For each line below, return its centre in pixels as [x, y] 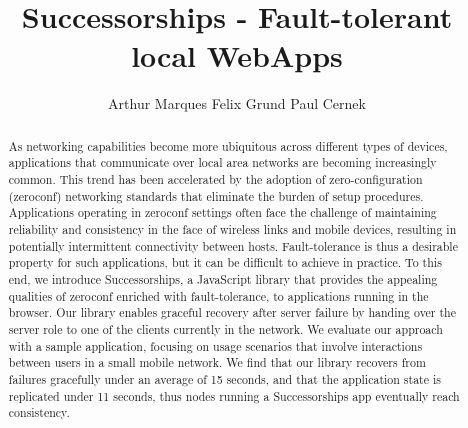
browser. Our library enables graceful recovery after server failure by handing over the [232, 312]
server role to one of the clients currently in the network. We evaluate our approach [225, 328]
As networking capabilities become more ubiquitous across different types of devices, [228, 145]
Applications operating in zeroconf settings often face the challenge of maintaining [222, 212]
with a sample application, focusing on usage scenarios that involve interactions [215, 345]
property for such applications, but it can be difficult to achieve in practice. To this [225, 262]
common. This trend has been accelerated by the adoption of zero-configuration [215, 179]
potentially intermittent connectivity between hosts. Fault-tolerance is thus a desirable [233, 245]
